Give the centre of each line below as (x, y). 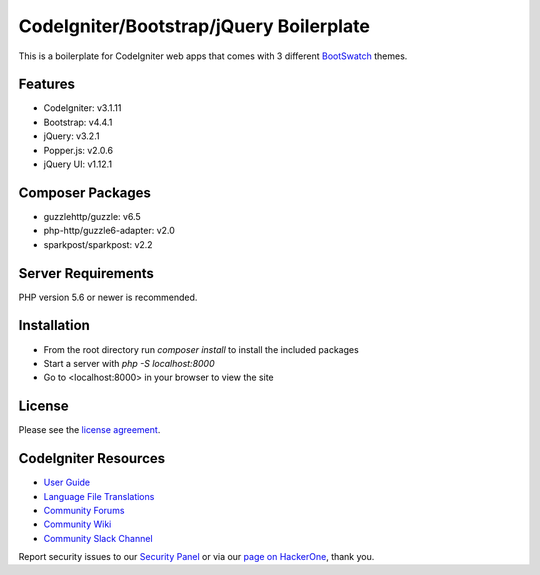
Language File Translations (99, 496)
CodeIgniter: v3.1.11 (82, 108)
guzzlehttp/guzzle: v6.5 (92, 216)
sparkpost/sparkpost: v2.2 (98, 244)
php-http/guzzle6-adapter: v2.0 (109, 231)
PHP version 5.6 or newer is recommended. (108, 297)
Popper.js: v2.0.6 (78, 150)
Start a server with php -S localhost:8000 (129, 363)
